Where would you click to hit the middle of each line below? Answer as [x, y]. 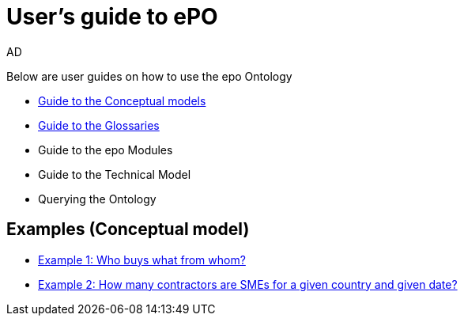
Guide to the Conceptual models [122, 100]
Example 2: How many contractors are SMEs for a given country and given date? [248, 284]
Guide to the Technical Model [115, 174]
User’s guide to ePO [112, 17]
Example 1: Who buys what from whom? [142, 259]
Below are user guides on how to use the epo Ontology [149, 76]
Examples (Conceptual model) [128, 229]
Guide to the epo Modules [106, 150]
